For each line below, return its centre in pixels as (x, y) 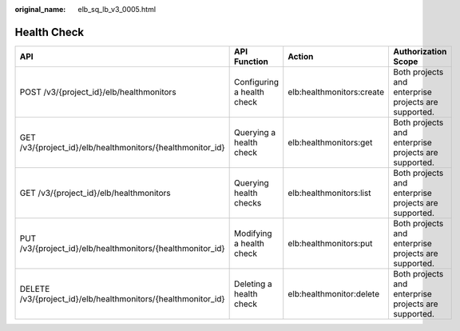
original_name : (40, 9)
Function (252, 62)
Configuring (257, 82)
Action (301, 56)
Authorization (420, 51)
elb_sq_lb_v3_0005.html (117, 9)
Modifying (253, 233)
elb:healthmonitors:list (329, 193)
